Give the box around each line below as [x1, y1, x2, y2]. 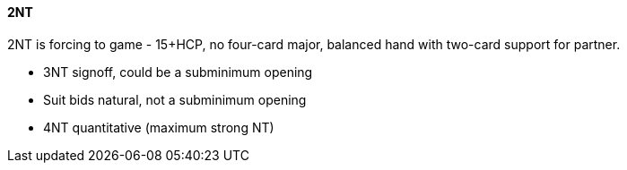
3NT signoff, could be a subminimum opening [43, 64, 313, 80]
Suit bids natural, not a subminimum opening [43, 91, 307, 107]
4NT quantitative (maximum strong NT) [43, 119, 274, 135]
